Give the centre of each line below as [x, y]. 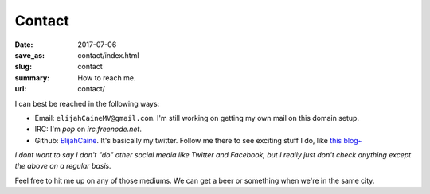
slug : [23, 67]
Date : [24, 45]
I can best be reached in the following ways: [87, 103]
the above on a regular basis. [63, 166]
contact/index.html [108, 55]
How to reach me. [107, 78]
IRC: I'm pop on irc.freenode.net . [88, 129]
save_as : [30, 55]
